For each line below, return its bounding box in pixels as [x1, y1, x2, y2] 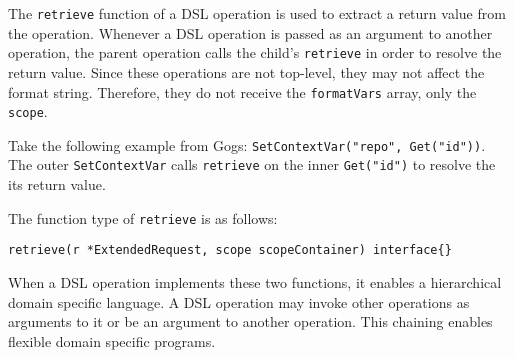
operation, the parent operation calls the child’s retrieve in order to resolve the [8, 42, 502, 63]
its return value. [8, 174, 106, 195]
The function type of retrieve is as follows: [8, 207, 278, 228]
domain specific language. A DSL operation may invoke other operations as [8, 291, 470, 312]
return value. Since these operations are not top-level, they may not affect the [8, 61, 485, 82]
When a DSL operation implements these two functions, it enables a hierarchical [8, 272, 502, 293]
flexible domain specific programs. [8, 330, 216, 351]
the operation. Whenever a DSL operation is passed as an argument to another [8, 22, 493, 43]
